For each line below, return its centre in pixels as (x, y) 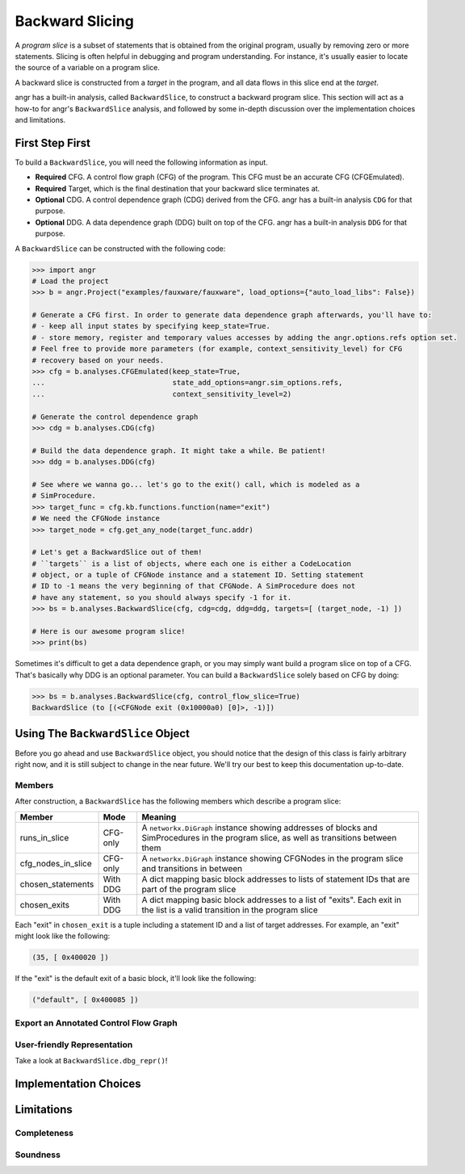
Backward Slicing (75, 21)
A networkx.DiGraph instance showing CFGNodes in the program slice (272, 858)
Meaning (159, 817)
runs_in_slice (44, 837)
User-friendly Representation (74, 1044)
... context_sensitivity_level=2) (162, 394)
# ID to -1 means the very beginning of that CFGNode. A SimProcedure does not (194, 586)
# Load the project (70, 281)
